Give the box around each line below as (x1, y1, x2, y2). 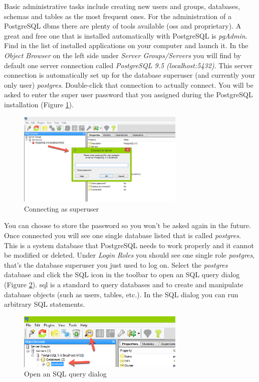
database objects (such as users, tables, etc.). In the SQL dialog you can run (4, 289, 238, 299)
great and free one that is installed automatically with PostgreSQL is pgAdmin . (4, 30, 247, 41)
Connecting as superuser (24, 203, 99, 214)
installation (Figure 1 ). (4, 99, 74, 109)
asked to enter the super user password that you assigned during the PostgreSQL (4, 89, 253, 100)
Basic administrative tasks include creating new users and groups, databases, (4, 1, 240, 11)
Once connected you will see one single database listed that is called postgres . (4, 230, 241, 240)
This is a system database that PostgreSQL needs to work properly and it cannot (4, 240, 254, 250)
